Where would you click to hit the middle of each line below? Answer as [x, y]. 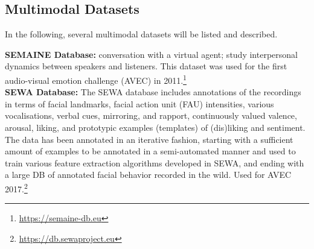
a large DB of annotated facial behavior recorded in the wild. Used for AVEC [148, 175]
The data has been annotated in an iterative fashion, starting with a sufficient [149, 139]
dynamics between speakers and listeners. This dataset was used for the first [146, 66]
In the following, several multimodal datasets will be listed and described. [141, 34]
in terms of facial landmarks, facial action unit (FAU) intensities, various [139, 103]
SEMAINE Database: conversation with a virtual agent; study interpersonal [151, 54]
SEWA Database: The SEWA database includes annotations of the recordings [153, 92]
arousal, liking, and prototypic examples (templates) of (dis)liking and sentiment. [155, 128]
